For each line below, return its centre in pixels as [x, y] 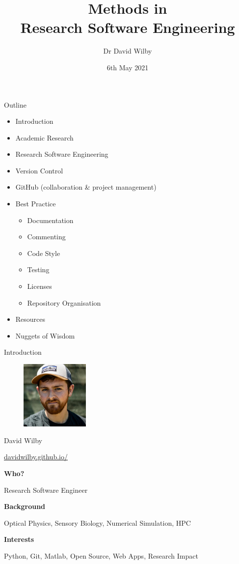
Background [25, 506]
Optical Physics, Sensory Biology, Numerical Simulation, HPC [97, 522]
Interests [19, 539]
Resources [30, 319]
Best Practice [36, 204]
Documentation [50, 220]
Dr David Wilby [128, 51]
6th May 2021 [128, 67]
